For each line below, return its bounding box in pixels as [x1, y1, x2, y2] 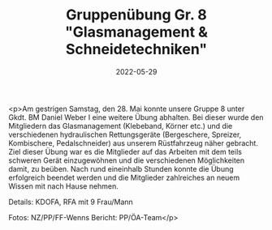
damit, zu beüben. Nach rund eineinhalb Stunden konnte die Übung [8, 164, 234, 173]
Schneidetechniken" [65, 40, 208, 58]
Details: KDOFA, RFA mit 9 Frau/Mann [8, 197, 134, 207]
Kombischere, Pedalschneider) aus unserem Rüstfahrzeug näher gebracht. [8, 138, 258, 147]
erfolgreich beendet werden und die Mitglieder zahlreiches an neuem [8, 172, 240, 182]
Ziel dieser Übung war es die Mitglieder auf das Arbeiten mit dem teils [8, 147, 242, 156]
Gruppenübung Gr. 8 [66, 6, 207, 24]
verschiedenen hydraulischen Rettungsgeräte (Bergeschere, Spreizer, [8, 130, 242, 139]
